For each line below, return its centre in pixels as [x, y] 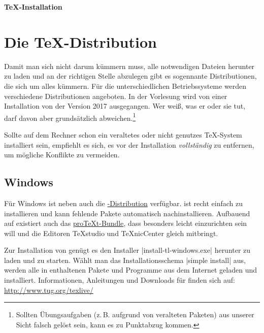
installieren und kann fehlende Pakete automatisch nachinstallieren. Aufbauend [127, 213]
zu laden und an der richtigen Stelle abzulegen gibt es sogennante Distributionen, [130, 76]
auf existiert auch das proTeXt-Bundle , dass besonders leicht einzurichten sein [126, 223]
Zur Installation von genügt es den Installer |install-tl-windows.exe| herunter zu [127, 250]
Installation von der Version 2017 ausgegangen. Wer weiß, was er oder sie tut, [125, 106]
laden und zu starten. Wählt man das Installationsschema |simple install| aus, [125, 260]
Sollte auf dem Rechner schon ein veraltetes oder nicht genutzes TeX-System [123, 134]
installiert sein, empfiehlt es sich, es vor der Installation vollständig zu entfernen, [129, 144]
